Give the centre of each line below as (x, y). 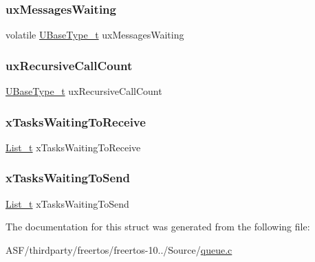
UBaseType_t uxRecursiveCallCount (84, 91)
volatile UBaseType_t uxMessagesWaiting (95, 35)
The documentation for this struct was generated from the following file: (158, 227)
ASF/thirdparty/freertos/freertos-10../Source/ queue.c (119, 249)
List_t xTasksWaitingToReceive (73, 147)
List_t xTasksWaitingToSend (67, 203)
